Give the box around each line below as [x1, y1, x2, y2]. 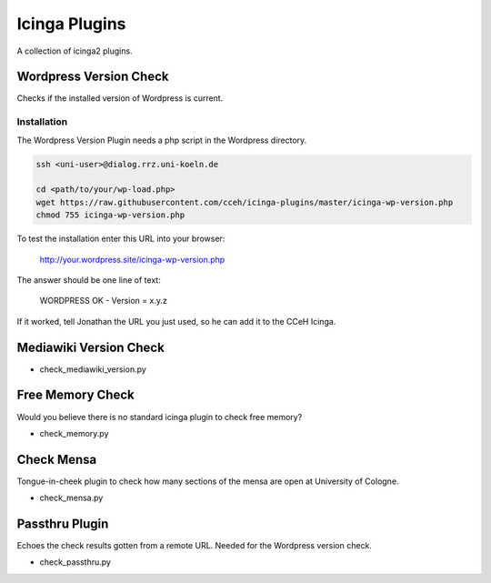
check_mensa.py [39, 492, 104, 504]
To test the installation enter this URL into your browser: [16, 233, 225, 245]
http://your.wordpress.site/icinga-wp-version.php [39, 254, 225, 265]
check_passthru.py [39, 557, 111, 568]
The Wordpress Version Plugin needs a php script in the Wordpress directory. [16, 135, 307, 146]
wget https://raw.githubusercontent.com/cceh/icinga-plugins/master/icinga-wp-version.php [35, 196, 454, 207]
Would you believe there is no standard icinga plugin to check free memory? [16, 411, 303, 422]
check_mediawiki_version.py [39, 364, 147, 375]
